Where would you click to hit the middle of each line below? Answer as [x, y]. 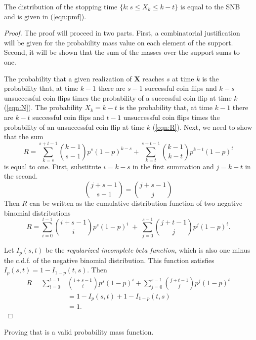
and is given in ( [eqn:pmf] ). [45, 16]
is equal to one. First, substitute [53, 166]
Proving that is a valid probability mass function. [79, 331]
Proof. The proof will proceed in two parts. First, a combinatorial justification [122, 33]
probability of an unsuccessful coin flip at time [74, 127]
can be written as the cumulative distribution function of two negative [136, 203]
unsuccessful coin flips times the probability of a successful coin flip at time [118, 97]
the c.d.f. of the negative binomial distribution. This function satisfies [109, 260]
